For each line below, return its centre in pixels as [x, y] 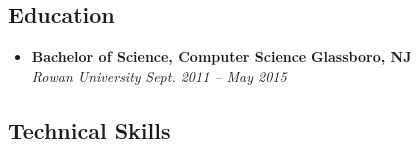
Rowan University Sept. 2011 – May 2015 [159, 75]
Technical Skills [89, 129]
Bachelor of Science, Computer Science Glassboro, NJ [221, 56]
